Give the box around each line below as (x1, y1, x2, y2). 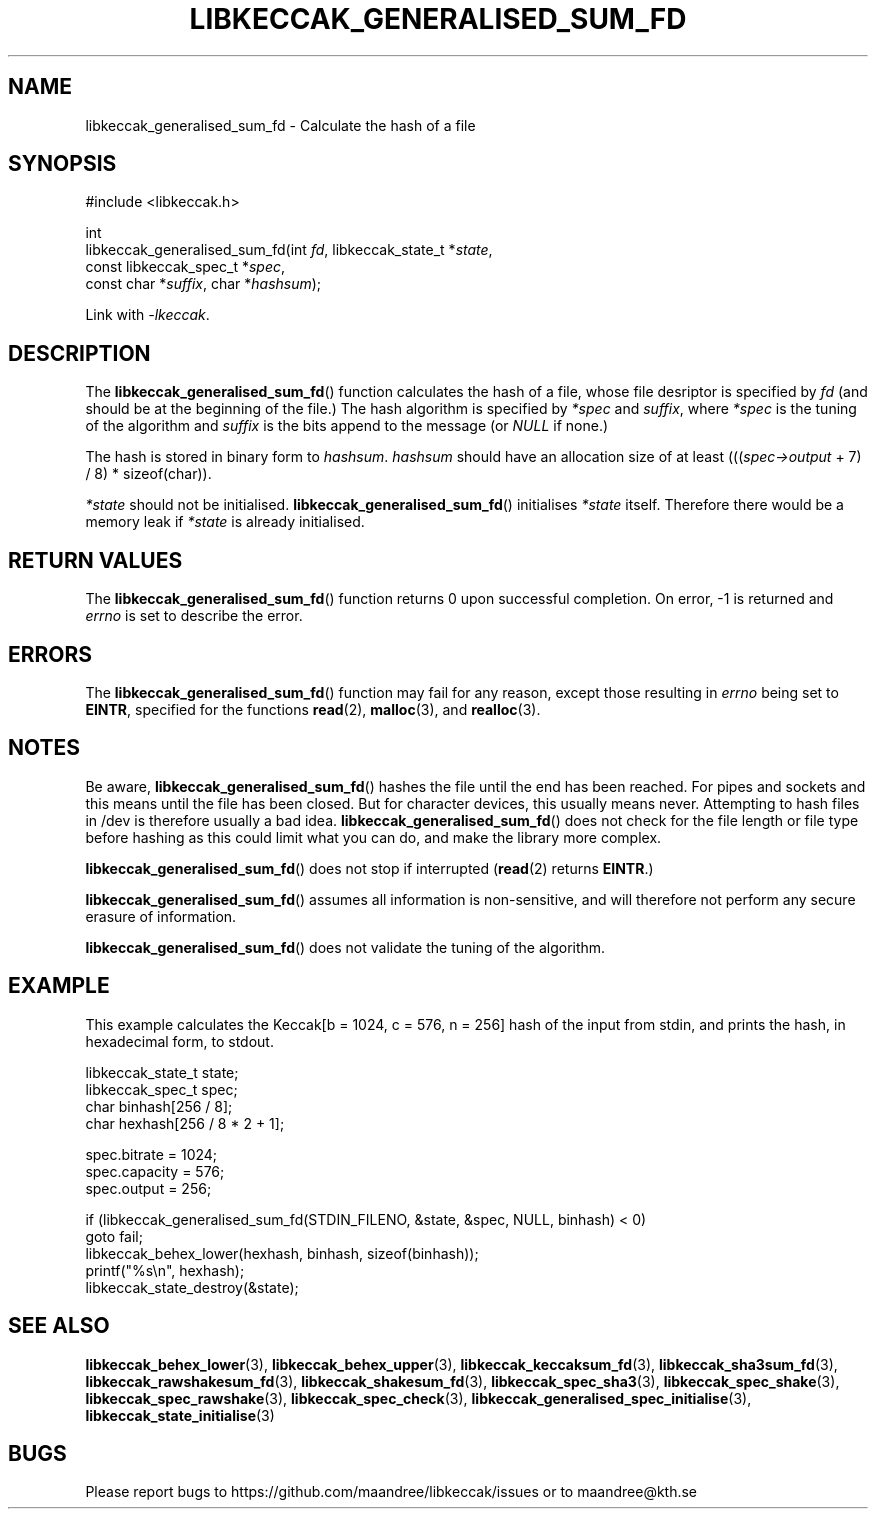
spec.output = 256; (85, 1179, 212, 1197)
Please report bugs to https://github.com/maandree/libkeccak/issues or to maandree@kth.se (85, 1483, 698, 1501)
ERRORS (8, 641, 93, 667)
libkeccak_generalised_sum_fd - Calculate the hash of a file (85, 116, 476, 134)
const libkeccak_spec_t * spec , (85, 258, 286, 276)
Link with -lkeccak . (85, 306, 210, 324)
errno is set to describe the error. (85, 607, 303, 625)
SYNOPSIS (8, 151, 117, 177)
